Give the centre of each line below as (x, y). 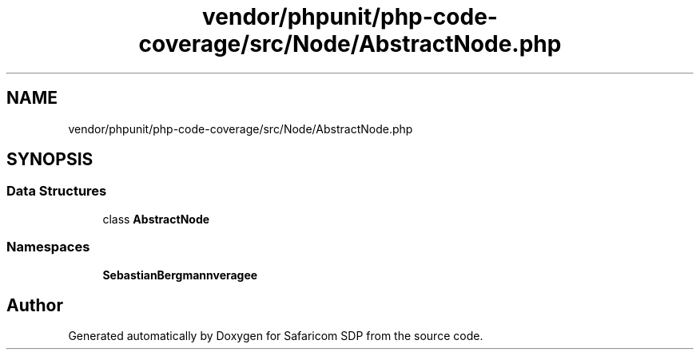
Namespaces (48, 247)
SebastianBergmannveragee (180, 275)
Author (35, 305)
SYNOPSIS (50, 160)
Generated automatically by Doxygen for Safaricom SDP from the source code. (276, 336)
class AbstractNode (156, 219)
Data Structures (57, 191)
